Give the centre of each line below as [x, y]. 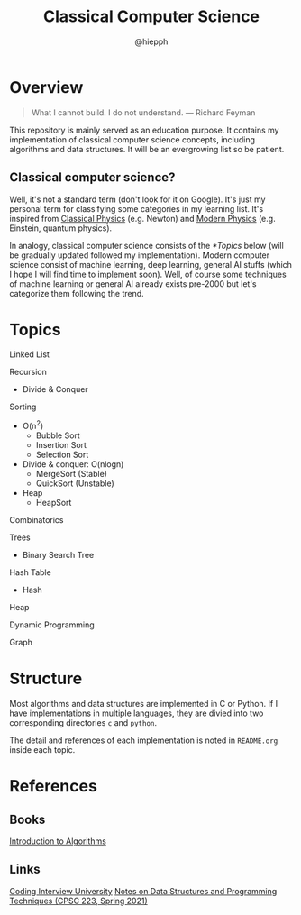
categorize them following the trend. [77, 293]
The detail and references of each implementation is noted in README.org [144, 740]
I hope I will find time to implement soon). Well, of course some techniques [148, 274]
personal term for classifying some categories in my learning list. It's [137, 208]
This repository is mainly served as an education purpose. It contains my [144, 130]
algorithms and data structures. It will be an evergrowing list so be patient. [147, 149]
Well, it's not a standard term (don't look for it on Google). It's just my [137, 199]
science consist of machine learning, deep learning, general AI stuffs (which [151, 264]
